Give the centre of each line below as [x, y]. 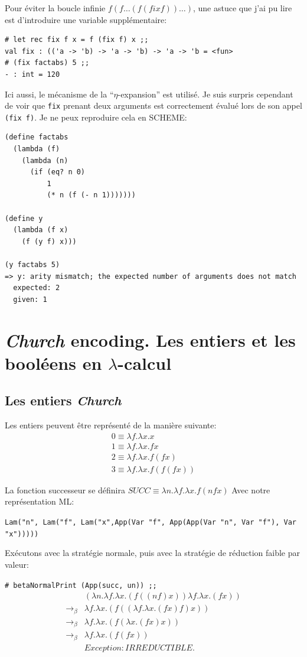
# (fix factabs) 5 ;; [47, 63]
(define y [24, 218]
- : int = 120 [32, 74]
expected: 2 [37, 288]
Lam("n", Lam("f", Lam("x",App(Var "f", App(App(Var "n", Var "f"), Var [151, 523]
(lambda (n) [45, 160]
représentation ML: [40, 501]
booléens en [53, 362]
